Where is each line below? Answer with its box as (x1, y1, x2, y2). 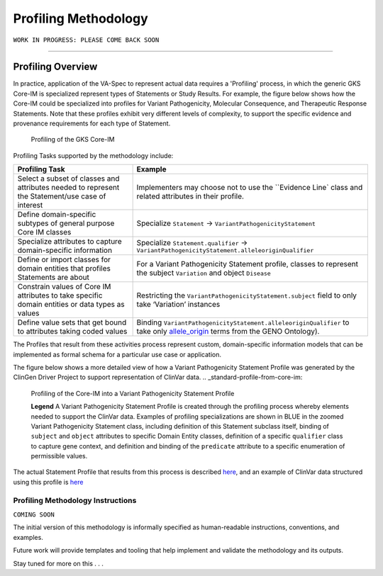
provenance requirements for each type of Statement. (13, 119, 171, 128)
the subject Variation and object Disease (136, 268, 271, 278)
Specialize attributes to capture (17, 237, 122, 247)
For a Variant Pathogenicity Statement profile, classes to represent (136, 259, 358, 269)
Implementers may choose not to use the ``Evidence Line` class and (136, 183, 363, 193)
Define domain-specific (17, 210, 96, 220)
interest (17, 201, 43, 210)
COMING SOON (13, 511, 55, 519)
